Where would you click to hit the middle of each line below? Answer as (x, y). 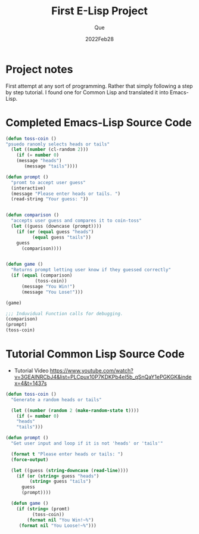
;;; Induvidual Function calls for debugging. (64, 313)
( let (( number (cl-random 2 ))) (50, 150)
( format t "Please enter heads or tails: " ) (67, 454)
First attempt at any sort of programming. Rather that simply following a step (99, 86)
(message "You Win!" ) (48, 286)
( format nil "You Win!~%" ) (60, 520)
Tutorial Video (31, 370)
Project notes (39, 69)
